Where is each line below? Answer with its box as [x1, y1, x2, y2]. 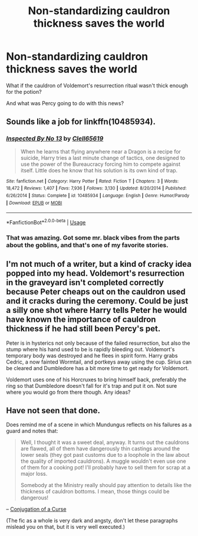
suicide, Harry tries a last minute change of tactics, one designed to [20, 154, 186, 161]
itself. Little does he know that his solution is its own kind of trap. [20, 166, 178, 174]
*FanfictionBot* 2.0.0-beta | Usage [6, 218, 86, 225]
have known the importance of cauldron [6, 315, 156, 325]
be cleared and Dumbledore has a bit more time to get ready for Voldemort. [6, 364, 189, 371]
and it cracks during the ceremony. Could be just [6, 296, 189, 306]
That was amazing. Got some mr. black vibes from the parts [6, 233, 180, 241]
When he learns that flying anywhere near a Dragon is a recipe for [20, 148, 181, 155]
